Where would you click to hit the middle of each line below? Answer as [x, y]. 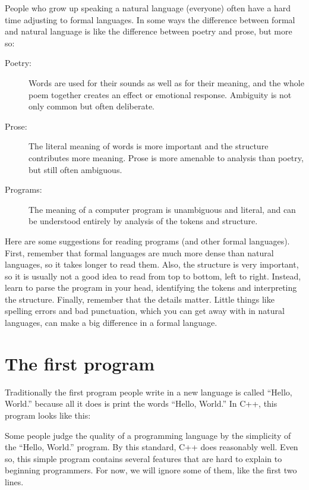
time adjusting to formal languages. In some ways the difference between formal [150, 19]
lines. [14, 481]
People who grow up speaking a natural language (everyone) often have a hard [148, 8]
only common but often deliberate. [92, 106]
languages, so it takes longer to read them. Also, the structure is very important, [152, 264]
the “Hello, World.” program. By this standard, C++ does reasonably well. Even [152, 447]
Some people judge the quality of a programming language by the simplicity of [148, 435]
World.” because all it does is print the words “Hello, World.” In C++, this [141, 403]
